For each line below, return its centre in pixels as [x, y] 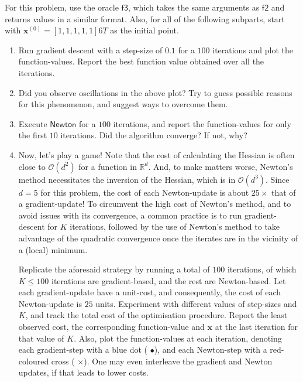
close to [32, 166]
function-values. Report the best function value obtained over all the [141, 61]
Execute [33, 123]
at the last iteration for [256, 327]
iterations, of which [262, 269]
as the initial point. [144, 30]
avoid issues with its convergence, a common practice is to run [130, 215]
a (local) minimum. [53, 249]
